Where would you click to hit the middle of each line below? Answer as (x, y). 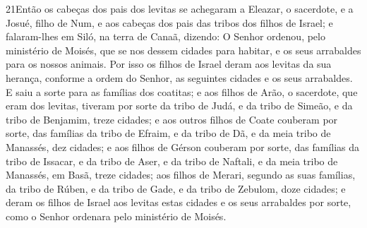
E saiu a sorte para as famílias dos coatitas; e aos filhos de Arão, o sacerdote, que (182, 91)
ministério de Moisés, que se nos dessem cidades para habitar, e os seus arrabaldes (183, 50)
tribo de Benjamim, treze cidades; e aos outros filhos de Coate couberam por (172, 119)
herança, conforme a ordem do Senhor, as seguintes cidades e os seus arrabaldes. (179, 77)
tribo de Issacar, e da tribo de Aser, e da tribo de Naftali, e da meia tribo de (172, 161)
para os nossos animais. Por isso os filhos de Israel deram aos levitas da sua (169, 64)
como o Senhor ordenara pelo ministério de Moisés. (116, 216)
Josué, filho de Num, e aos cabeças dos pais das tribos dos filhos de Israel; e (169, 22)
